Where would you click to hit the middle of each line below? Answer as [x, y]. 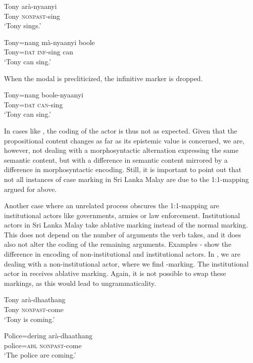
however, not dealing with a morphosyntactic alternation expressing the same [121, 150]
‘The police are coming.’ [40, 355]
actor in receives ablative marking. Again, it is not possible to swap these [115, 273]
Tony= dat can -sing [33, 104]
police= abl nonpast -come [43, 345]
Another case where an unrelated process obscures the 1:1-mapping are [112, 205]
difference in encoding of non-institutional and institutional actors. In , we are [122, 254]
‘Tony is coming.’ [29, 319]
